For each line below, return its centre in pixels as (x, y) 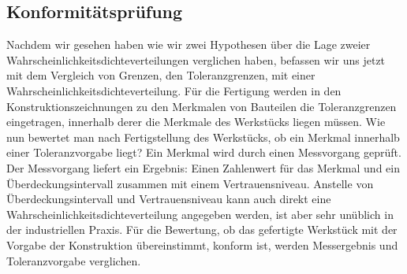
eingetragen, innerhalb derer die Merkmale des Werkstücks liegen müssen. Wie (196, 122)
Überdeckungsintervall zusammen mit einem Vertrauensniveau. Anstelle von (190, 183)
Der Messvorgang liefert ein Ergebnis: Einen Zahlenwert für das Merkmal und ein (203, 167)
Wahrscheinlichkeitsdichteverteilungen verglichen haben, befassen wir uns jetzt (196, 59)
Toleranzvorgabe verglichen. (74, 260)
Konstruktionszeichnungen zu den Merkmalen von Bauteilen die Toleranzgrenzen (202, 106)
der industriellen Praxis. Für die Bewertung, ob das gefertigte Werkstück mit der (202, 230)
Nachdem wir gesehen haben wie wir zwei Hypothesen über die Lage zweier (189, 44)
